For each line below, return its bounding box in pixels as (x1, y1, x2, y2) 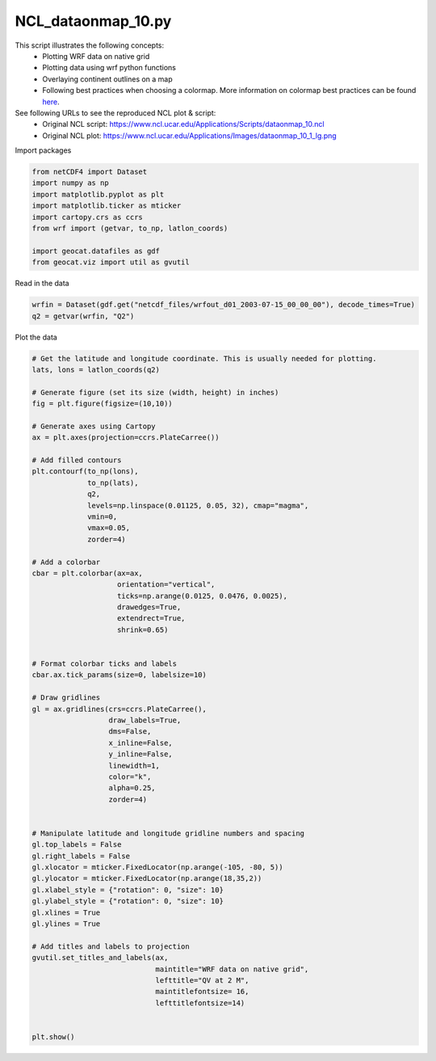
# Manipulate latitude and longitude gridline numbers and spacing (31, 828, 305, 838)
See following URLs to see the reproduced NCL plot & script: (15, 107, 216, 117)
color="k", (108, 772, 152, 781)
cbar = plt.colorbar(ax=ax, (31, 568, 143, 578)
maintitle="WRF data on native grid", (155, 964, 309, 974)
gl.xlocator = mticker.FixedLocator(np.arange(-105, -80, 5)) (31, 863, 283, 872)
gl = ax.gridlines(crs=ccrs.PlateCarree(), (31, 704, 208, 714)
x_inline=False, (108, 738, 173, 747)
